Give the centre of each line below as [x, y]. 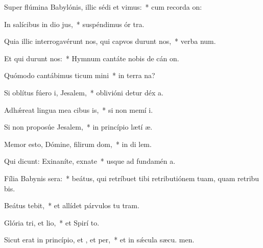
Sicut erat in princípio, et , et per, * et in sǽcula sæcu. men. [99, 240]
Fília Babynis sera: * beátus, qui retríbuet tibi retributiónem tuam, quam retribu [132, 178]
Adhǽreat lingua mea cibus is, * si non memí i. [79, 109]
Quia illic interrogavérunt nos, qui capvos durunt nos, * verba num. [110, 41]
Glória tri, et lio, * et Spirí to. [52, 222]
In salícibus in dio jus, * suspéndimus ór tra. [74, 24]
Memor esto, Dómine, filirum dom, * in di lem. [78, 144]
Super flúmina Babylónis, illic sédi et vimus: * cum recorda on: [103, 7]
